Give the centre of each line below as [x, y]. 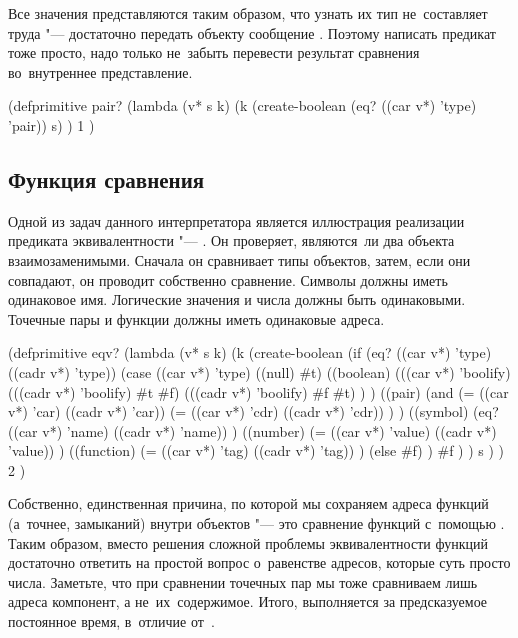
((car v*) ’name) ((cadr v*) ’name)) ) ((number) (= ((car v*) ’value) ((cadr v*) [252, 430]
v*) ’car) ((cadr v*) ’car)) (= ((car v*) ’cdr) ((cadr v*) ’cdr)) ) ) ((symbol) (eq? [253, 411]
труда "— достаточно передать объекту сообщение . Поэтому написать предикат [252, 32]
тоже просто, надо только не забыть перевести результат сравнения [214, 52]
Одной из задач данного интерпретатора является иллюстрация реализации [236, 220]
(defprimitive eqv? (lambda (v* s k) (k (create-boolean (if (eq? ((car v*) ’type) [250, 352]
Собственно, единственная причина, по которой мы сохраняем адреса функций [248, 503]
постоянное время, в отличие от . [111, 621]
